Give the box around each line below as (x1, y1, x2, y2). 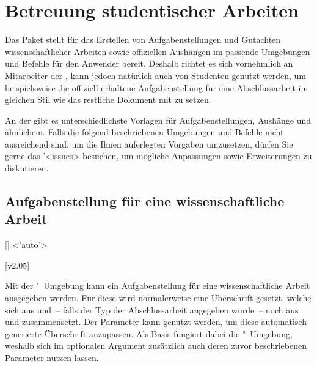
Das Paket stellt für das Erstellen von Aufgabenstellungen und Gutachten (5, 33, 281, 46)
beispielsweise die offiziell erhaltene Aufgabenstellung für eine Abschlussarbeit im (5, 81, 308, 94)
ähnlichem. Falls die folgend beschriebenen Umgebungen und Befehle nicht (5, 125, 284, 138)
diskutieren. (5, 162, 49, 174)
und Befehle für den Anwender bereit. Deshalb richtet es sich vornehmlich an (5, 57, 293, 70)
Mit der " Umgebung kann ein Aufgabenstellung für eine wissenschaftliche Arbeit (5, 279, 310, 292)
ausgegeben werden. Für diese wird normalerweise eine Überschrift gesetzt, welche (5, 291, 312, 304)
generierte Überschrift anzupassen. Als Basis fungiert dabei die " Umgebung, (5, 327, 293, 340)
